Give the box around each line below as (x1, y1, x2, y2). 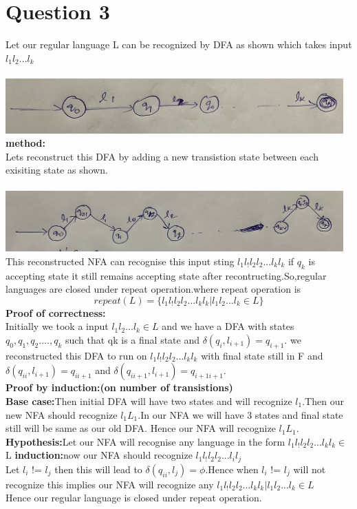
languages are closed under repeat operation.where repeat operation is (6, 282, 301, 296)
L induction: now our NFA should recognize (6, 448, 193, 462)
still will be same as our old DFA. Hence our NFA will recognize (6, 421, 276, 435)
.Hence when (205, 461, 259, 476)
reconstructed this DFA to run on (6, 348, 147, 362)
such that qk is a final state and (65, 333, 200, 347)
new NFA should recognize (6, 407, 118, 422)
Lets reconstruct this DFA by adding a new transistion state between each (6, 149, 318, 163)
